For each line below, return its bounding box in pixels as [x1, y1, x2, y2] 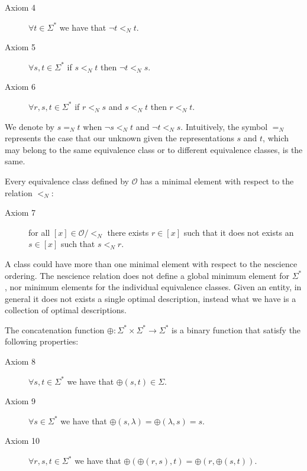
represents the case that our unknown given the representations [5, 132, 234, 144]
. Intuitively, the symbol [180, 120, 268, 132]
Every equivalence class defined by [5, 174, 129, 187]
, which [263, 132, 289, 144]
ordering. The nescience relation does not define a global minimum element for [5, 269, 289, 281]
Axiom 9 [5, 395, 36, 407]
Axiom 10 [5, 434, 40, 447]
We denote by [5, 120, 54, 132]
